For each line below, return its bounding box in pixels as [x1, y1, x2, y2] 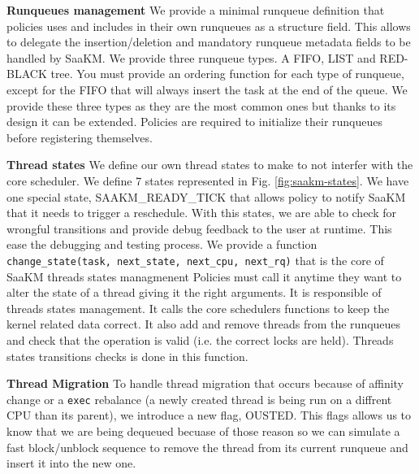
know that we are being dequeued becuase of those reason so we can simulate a [6, 422, 400, 439]
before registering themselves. [6, 128, 153, 146]
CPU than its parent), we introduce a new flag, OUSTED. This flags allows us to [6, 407, 412, 424]
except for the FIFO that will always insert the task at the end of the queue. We [6, 80, 408, 98]
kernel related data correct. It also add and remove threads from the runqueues [6, 315, 401, 333]
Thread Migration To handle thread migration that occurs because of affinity [6, 375, 404, 392]
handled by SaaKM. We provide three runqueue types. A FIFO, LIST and [6, 49, 376, 66]
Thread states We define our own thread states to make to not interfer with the [6, 156, 413, 173]
